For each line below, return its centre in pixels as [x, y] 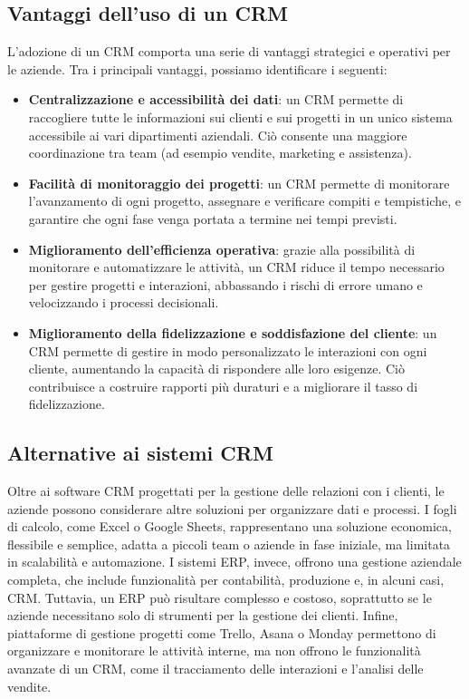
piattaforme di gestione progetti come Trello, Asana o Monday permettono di [222, 632]
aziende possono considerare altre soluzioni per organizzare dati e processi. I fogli [232, 508]
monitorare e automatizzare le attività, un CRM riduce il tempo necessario [236, 267]
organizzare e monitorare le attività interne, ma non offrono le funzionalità [214, 650]
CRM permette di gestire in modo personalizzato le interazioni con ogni [228, 350]
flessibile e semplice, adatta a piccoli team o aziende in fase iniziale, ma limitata [229, 544]
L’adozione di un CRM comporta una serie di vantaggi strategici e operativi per [229, 51]
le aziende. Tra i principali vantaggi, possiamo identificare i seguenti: [197, 68]
